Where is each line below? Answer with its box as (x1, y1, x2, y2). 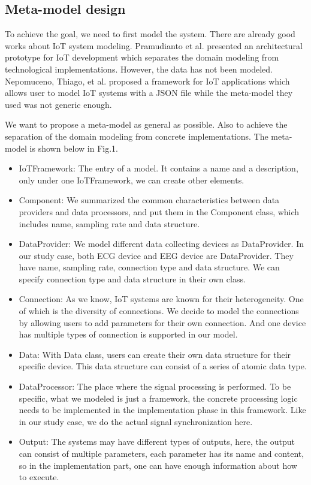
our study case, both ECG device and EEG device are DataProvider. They (19, 249, 294, 261)
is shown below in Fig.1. (29, 141, 118, 154)
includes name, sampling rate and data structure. (19, 217, 200, 230)
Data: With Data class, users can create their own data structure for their (19, 348, 291, 360)
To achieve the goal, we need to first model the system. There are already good (5, 28, 295, 40)
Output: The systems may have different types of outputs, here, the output (19, 435, 295, 448)
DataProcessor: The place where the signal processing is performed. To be (19, 380, 291, 393)
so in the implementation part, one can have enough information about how (19, 459, 297, 471)
